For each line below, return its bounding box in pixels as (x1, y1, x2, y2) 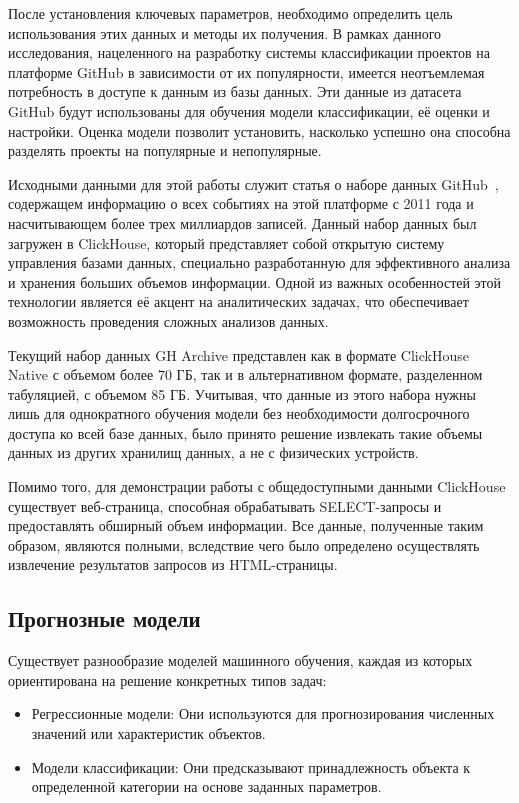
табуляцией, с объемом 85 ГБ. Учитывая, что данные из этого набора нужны (8, 383, 476, 404)
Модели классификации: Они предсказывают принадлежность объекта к (31, 756, 471, 777)
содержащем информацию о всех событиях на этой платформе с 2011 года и (8, 193, 474, 214)
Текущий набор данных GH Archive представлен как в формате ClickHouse (8, 344, 469, 365)
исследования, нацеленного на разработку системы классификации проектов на (8, 42, 490, 63)
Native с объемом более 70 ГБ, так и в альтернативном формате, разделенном (8, 364, 483, 385)
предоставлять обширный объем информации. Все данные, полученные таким (8, 515, 484, 536)
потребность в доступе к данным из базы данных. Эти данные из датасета (8, 81, 462, 102)
